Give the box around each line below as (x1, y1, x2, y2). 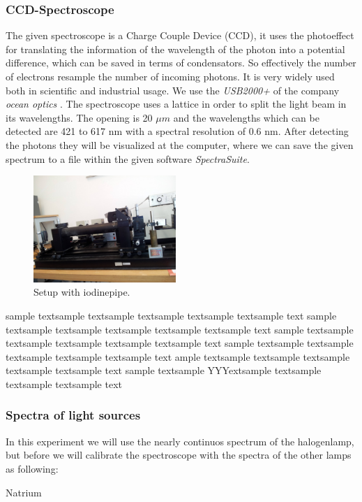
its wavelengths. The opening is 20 (6, 110, 153, 124)
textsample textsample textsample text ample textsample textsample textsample (6, 349, 350, 364)
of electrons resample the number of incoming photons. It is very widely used (6, 69, 335, 83)
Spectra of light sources (6, 406, 141, 424)
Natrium (6, 485, 42, 499)
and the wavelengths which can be (173, 110, 319, 124)
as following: (6, 461, 59, 475)
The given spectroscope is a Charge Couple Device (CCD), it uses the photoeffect (6, 28, 354, 43)
